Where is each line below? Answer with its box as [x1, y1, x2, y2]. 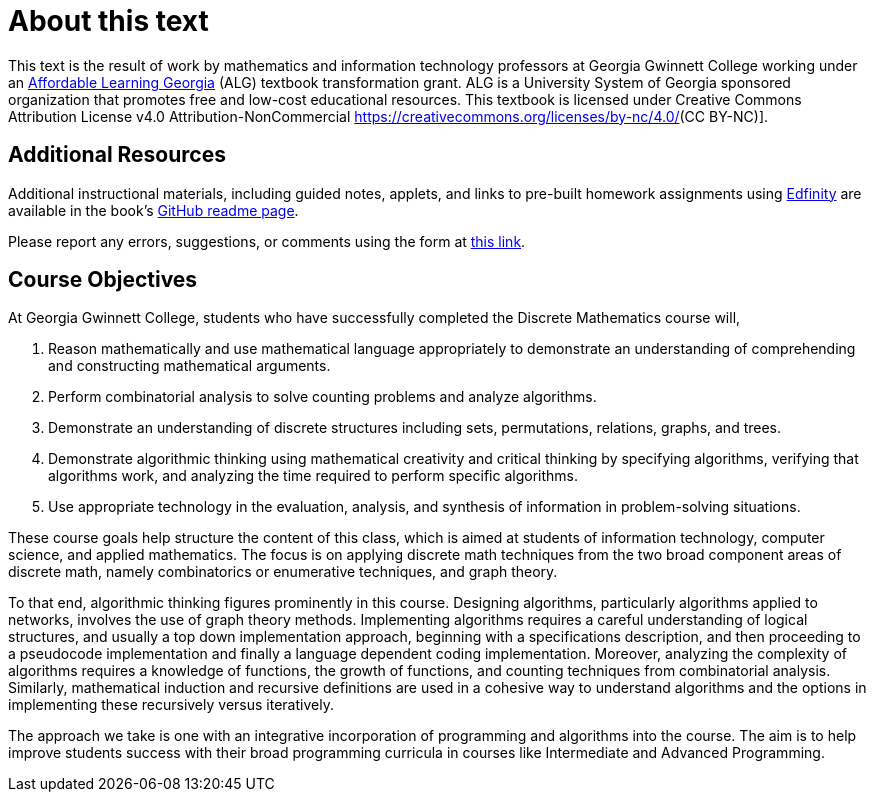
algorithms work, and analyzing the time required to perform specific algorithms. [48, 467, 578, 485]
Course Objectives [8, 267, 198, 293]
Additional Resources [8, 142, 226, 168]
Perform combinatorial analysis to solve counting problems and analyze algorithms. [48, 388, 597, 406]
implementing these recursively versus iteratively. [8, 696, 334, 714]
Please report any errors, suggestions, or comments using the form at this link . [8, 232, 526, 250]
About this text [8, 4, 209, 38]
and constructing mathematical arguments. [48, 357, 331, 375]
